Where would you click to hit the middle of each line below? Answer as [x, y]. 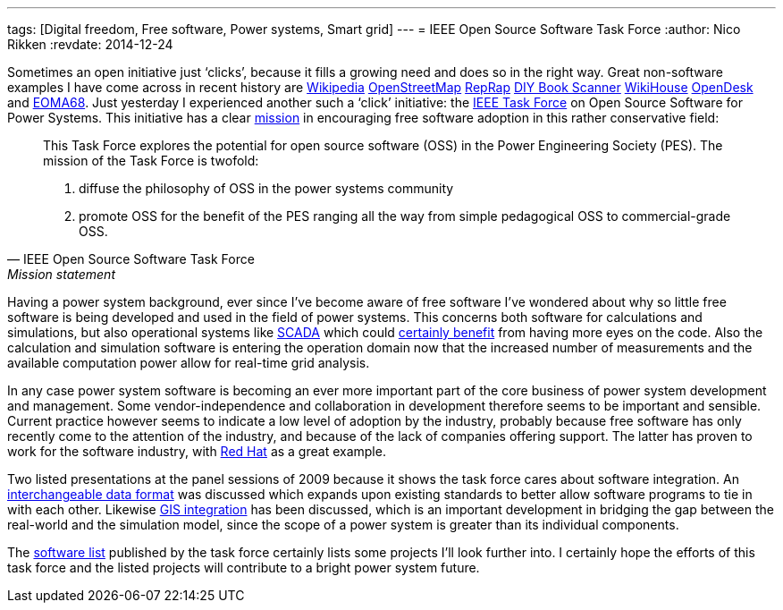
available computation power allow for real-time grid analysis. [189, 363]
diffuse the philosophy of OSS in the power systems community [266, 188]
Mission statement [61, 274]
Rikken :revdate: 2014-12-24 [90, 44]
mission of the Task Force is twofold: [151, 161]
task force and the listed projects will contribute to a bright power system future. [244, 568]
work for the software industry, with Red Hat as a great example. [197, 451]
